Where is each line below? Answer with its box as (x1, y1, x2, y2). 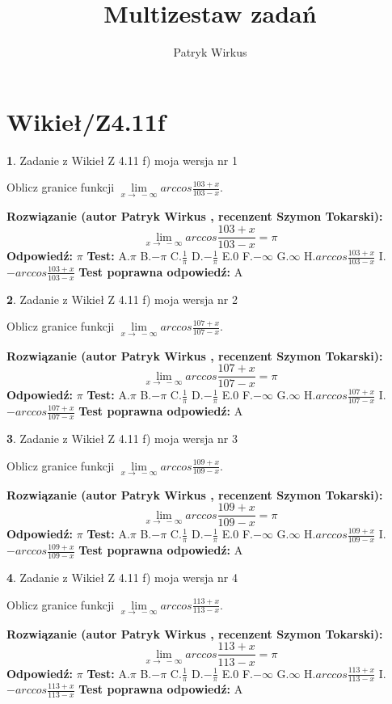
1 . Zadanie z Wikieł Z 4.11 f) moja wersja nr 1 (6, 151, 238, 168)
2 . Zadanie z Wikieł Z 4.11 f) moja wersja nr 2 (6, 290, 238, 307)
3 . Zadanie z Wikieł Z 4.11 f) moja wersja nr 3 (6, 429, 238, 446)
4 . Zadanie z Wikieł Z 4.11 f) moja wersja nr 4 (6, 569, 238, 586)
